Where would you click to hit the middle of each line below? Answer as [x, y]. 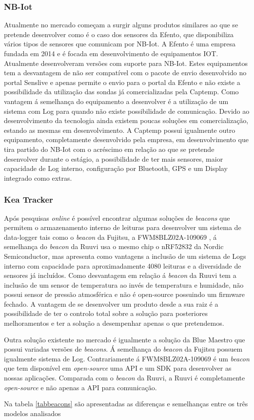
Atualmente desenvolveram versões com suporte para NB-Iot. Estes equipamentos [126, 63]
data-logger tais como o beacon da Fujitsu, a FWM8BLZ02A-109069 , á [110, 237]
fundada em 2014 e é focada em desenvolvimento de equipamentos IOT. [111, 53]
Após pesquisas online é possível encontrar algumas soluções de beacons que [117, 218]
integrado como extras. [38, 178]
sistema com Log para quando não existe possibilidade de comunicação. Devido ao [127, 111]
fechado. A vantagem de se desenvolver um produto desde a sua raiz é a [111, 304]
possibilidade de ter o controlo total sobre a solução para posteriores [106, 313]
